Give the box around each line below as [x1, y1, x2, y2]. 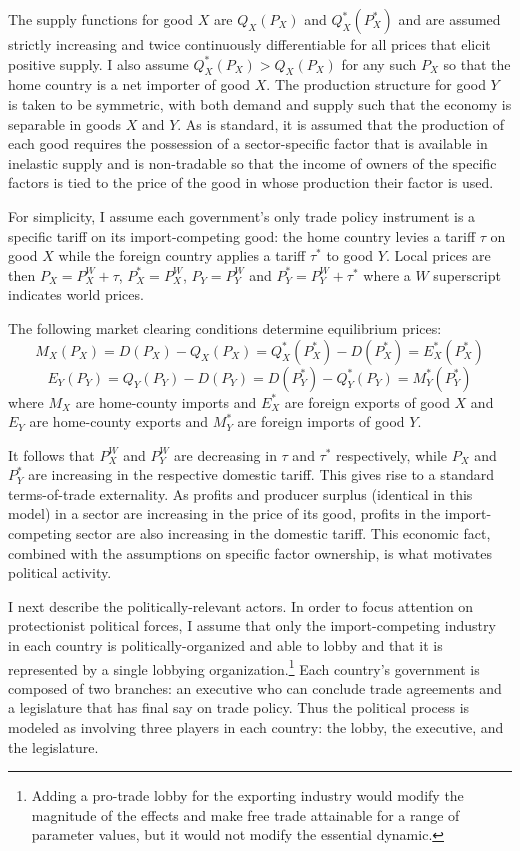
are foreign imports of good [237, 411, 405, 432]
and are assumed [398, 9, 501, 29]
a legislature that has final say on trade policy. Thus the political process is [8, 697, 470, 718]
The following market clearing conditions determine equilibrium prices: [8, 317, 442, 338]
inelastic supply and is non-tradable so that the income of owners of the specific [8, 152, 497, 173]
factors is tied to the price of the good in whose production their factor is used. [8, 172, 494, 193]
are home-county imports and [75, 391, 257, 412]
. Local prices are [385, 245, 491, 266]
